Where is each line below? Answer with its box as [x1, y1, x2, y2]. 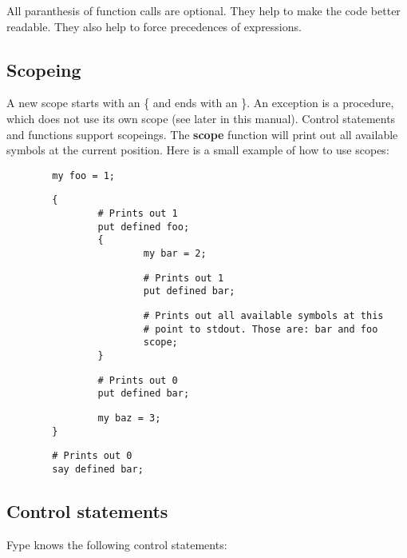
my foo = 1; [52, 169, 116, 181]
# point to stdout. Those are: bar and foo [143, 323, 378, 335]
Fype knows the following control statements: [6, 536, 227, 552]
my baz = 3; [97, 412, 161, 424]
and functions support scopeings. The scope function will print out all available [6, 126, 398, 142]
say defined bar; [52, 463, 144, 475]
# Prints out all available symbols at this [143, 310, 384, 322]
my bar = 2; [143, 248, 207, 260]
